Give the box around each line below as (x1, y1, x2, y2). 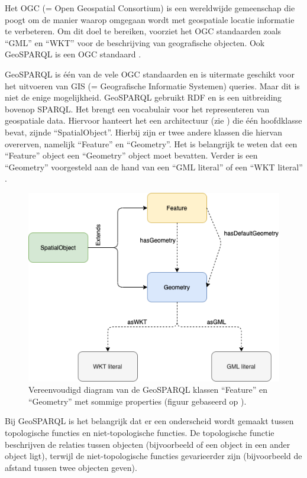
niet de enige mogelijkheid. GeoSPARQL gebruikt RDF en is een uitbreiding (5, 91, 282, 104)
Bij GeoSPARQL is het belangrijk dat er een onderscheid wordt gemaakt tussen (5, 415, 294, 427)
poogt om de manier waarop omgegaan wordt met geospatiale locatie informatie (5, 13, 295, 25)
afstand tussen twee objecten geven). (5, 461, 137, 473)
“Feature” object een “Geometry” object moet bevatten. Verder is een (5, 149, 258, 162)
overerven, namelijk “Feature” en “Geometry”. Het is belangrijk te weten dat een (5, 137, 298, 150)
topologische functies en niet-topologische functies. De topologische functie (5, 426, 274, 438)
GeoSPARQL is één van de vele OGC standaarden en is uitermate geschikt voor (5, 67, 295, 80)
